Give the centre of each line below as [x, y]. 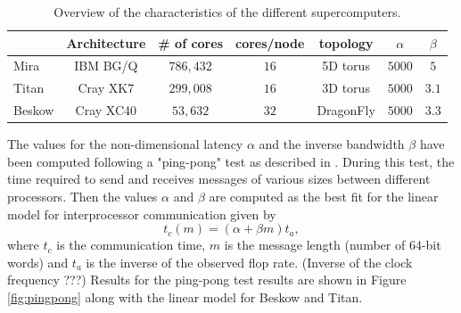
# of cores [190, 42]
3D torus [346, 88]
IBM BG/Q [106, 66]
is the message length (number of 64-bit [333, 245]
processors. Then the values [82, 196]
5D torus [346, 66]
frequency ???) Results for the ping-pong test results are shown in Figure [207, 280]
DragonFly [346, 110]
